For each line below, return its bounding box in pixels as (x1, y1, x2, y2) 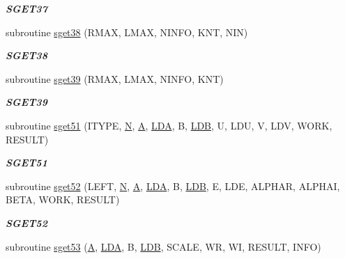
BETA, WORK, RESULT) (6, 192, 120, 207)
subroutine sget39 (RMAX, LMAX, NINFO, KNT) (6, 71, 224, 86)
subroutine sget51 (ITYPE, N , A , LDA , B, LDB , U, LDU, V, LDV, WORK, (6, 118, 332, 132)
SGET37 (6, 1, 47, 15)
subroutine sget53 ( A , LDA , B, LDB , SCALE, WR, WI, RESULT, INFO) (6, 239, 321, 253)
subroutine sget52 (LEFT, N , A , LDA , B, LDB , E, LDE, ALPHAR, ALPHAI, (6, 178, 340, 193)
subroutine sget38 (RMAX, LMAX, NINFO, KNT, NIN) (6, 24, 248, 39)
